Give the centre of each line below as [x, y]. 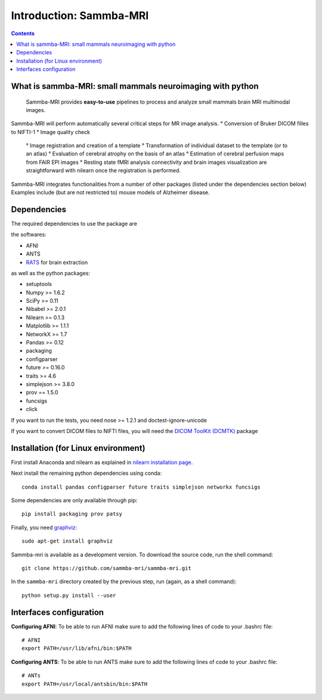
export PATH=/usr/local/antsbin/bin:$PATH [85, 684]
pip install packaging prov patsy [72, 514]
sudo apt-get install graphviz [67, 541]
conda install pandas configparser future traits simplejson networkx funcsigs [141, 487]
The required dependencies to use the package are [74, 223]
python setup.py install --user [69, 595]
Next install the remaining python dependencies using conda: [86, 473]
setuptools [39, 284]
